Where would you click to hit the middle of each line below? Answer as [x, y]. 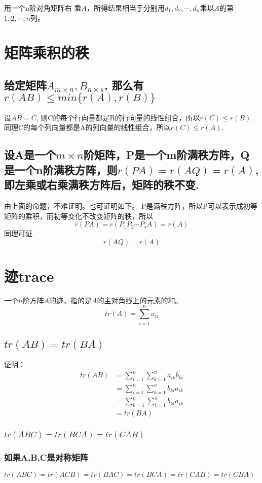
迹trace [29, 276]
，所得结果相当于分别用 [125, 8]
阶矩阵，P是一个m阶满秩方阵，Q [166, 155]
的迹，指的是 [70, 300]
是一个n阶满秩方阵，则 [61, 169]
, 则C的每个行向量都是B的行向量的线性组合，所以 [118, 117]
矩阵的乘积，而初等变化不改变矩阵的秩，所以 [79, 216]
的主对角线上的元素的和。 [140, 300]
